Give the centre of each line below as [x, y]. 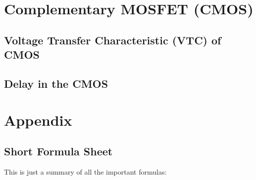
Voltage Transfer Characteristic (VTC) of [113, 40]
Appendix [38, 120]
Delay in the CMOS [56, 83]
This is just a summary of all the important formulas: [85, 171]
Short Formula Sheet [58, 151]
